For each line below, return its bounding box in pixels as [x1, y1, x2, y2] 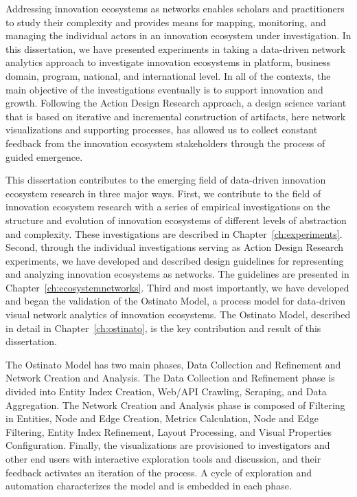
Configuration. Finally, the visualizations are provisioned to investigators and [5, 438, 330, 452]
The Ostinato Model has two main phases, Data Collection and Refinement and [5, 357, 341, 371]
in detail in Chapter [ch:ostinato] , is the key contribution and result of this [5, 320, 321, 335]
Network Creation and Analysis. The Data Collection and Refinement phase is [5, 371, 335, 385]
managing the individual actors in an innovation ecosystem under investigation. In [5, 28, 352, 43]
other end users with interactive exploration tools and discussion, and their [5, 452, 321, 465]
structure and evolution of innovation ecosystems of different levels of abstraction [5, 212, 347, 227]
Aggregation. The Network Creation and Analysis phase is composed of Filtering [5, 397, 345, 412]
